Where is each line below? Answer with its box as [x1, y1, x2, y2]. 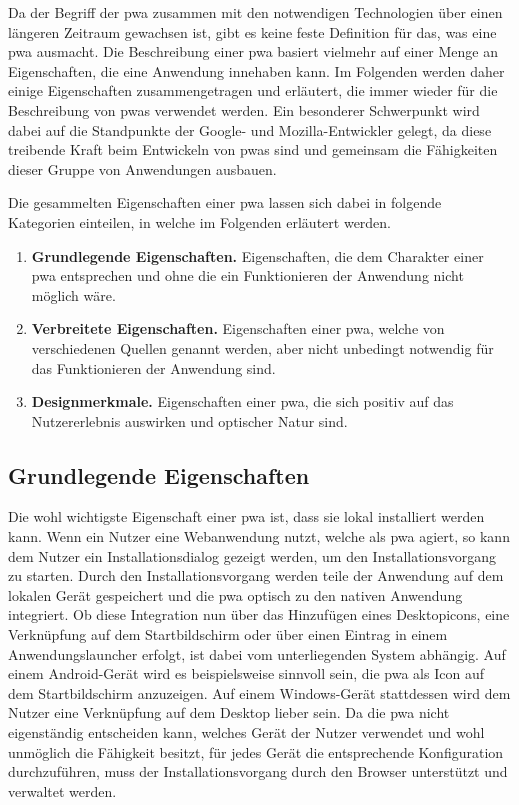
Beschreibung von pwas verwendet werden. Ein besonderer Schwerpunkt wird [8, 99, 480, 120]
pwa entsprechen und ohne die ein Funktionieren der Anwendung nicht [31, 265, 464, 286]
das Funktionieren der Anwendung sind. [31, 357, 276, 378]
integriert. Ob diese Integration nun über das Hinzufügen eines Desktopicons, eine [8, 604, 510, 625]
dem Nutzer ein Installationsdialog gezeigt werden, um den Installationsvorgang [8, 545, 497, 566]
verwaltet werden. [8, 780, 117, 801]
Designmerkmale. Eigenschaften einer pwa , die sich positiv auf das [31, 391, 454, 412]
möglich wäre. [31, 284, 116, 305]
